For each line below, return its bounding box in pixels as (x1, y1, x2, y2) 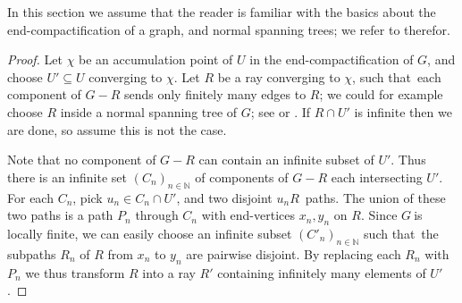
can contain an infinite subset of (198, 150, 374, 169)
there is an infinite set (7, 167, 127, 186)
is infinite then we (354, 102, 452, 121)
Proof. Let (7, 50, 63, 69)
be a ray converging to (217, 67, 340, 86)
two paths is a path (7, 206, 113, 224)
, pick (72, 188, 103, 206)
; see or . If (250, 102, 311, 121)
